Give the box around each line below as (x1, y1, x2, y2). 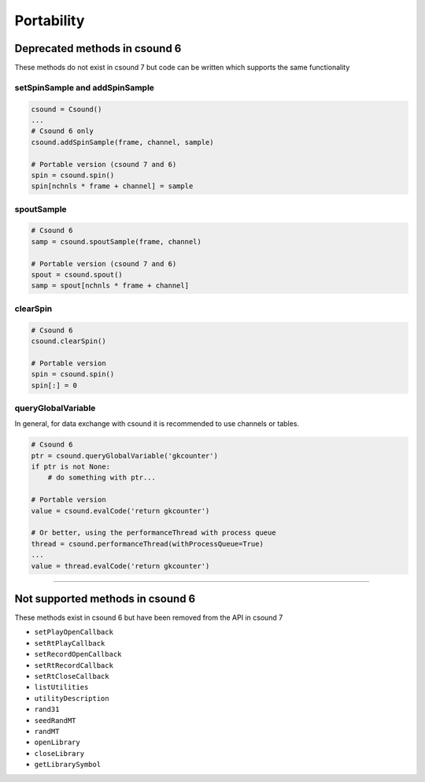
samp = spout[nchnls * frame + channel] (31, 281, 189, 291)
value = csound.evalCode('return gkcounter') (31, 506, 210, 515)
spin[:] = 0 (31, 380, 78, 390)
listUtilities (34, 683, 89, 692)
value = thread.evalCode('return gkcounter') (31, 561, 210, 570)
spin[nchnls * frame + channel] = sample (31, 182, 194, 191)
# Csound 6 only (31, 127, 94, 135)
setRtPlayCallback (34, 639, 105, 647)
